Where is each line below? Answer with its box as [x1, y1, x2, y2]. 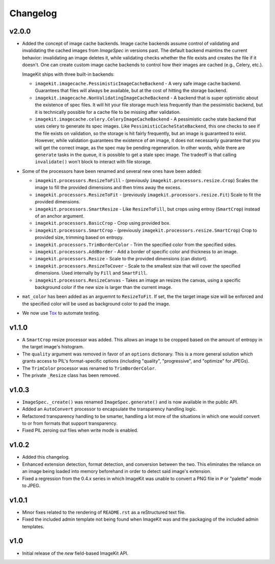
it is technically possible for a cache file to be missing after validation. [35, 109, 181, 115]
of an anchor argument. [35, 213, 85, 219]
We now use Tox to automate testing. [22, 310, 100, 316]
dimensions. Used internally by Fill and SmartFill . [35, 270, 148, 276]
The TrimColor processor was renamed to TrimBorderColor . [22, 365, 156, 371]
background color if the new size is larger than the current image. [35, 284, 173, 290]
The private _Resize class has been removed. [22, 372, 120, 378]
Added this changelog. [22, 454, 70, 460]
